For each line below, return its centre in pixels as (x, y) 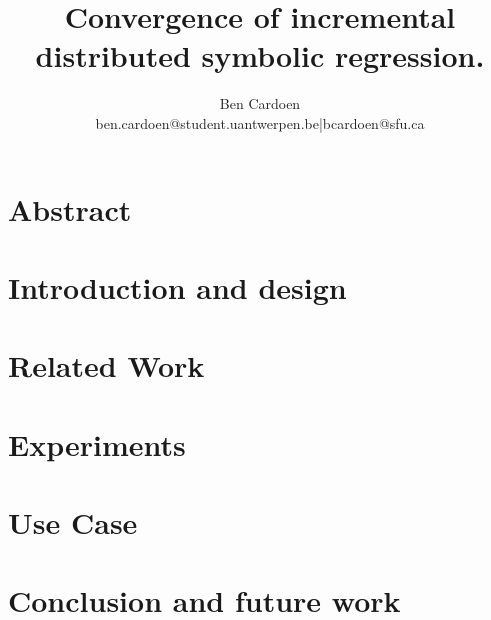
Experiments (97, 443)
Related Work (106, 365)
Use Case (73, 522)
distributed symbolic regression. (260, 55)
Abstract (70, 208)
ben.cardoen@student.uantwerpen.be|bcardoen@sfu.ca (260, 122)
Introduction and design (177, 286)
